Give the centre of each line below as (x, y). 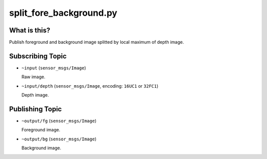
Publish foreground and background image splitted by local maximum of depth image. (96, 42)
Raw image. (33, 77)
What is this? (30, 30)
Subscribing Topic (38, 56)
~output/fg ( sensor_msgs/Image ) (59, 121)
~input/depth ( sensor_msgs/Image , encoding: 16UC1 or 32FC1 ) (90, 86)
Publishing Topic (35, 109)
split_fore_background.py (63, 13)
